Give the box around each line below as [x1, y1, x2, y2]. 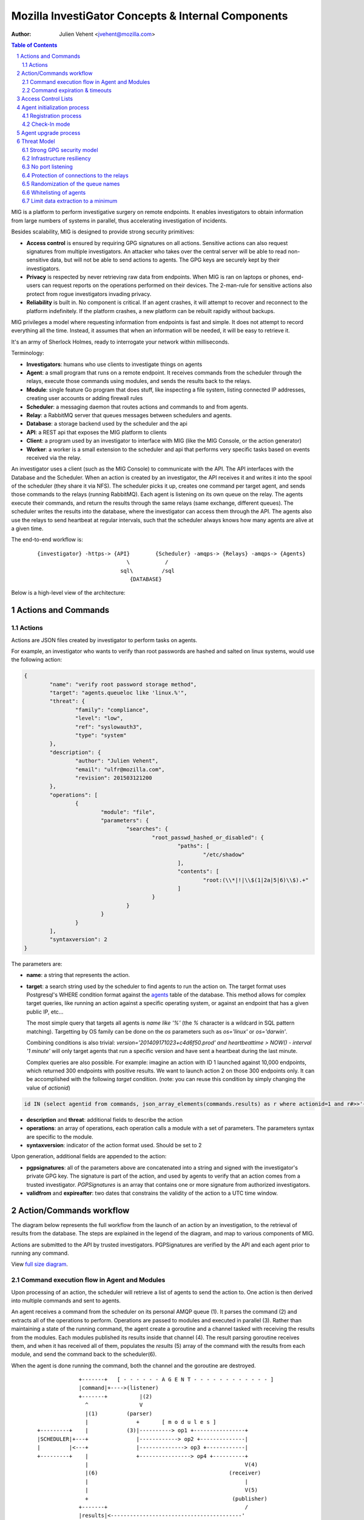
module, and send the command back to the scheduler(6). [11, 1350, 157, 1358]
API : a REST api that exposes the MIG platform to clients [26, 429, 167, 436]
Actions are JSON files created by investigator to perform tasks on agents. [11, 636, 197, 644]
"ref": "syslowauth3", [75, 724, 143, 730]
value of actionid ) [26, 1084, 71, 1091]
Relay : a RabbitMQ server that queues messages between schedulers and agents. [26, 411, 232, 419]
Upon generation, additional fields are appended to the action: [11, 1153, 167, 1160]
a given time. [11, 525, 44, 532]
